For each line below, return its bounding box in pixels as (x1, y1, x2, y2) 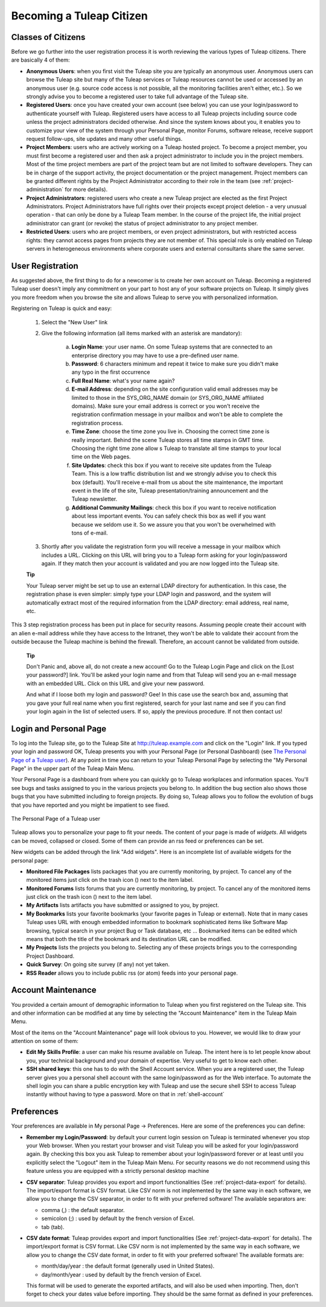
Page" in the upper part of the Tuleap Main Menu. (11, 765, 135, 772)
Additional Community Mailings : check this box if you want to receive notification (71, 504, 276, 511)
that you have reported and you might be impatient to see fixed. (11, 801, 170, 809)
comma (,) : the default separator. (41, 1206, 125, 1213)
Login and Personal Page (11, 724, 107, 734)
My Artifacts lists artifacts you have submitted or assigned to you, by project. (26, 902, 220, 909)
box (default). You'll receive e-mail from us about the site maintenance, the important (71, 478, 283, 486)
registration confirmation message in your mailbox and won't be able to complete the (71, 411, 283, 418)
